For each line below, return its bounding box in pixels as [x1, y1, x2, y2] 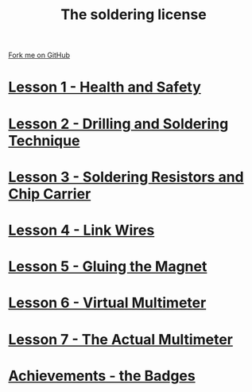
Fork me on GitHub [8, 50, 70, 60]
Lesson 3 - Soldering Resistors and [8, 168, 244, 186]
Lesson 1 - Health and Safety [8, 78, 201, 96]
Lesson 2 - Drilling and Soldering [8, 114, 229, 133]
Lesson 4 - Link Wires [8, 221, 155, 239]
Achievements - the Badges [8, 367, 196, 385]
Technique [8, 131, 80, 149]
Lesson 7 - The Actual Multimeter [8, 330, 233, 348]
